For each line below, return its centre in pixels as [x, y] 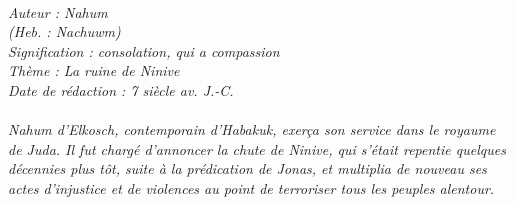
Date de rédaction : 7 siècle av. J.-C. [121, 89]
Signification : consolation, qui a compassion [144, 50]
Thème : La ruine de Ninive [94, 70]
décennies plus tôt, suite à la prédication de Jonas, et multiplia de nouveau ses [247, 168]
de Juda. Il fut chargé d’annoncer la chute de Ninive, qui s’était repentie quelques [257, 148]
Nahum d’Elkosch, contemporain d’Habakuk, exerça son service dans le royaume [252, 129]
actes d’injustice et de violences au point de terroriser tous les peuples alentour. [251, 187]
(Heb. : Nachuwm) [64, 31]
